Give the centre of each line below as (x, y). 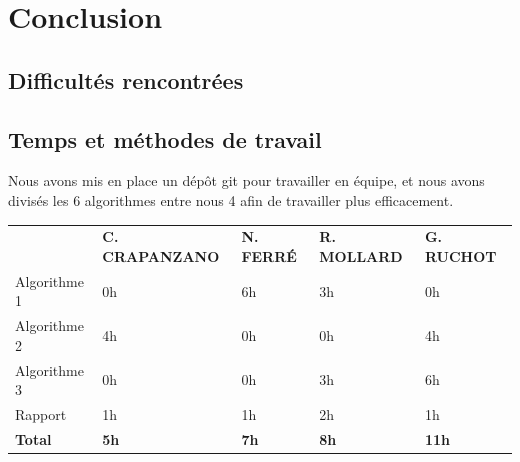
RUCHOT (460, 255)
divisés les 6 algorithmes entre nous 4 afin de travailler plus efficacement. (231, 199)
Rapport (41, 414)
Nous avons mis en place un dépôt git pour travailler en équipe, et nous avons (246, 180)
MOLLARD (361, 255)
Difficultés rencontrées (126, 79)
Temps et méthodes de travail (165, 138)
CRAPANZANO (161, 255)
